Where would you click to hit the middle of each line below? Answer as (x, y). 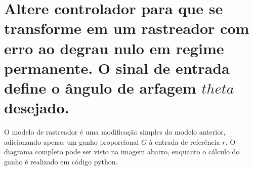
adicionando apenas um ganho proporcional (72, 141)
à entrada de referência (184, 141)
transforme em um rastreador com (127, 28)
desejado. (37, 108)
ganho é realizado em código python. (61, 161)
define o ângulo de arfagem (100, 87)
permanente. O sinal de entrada (117, 68)
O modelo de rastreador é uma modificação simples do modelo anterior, (115, 132)
